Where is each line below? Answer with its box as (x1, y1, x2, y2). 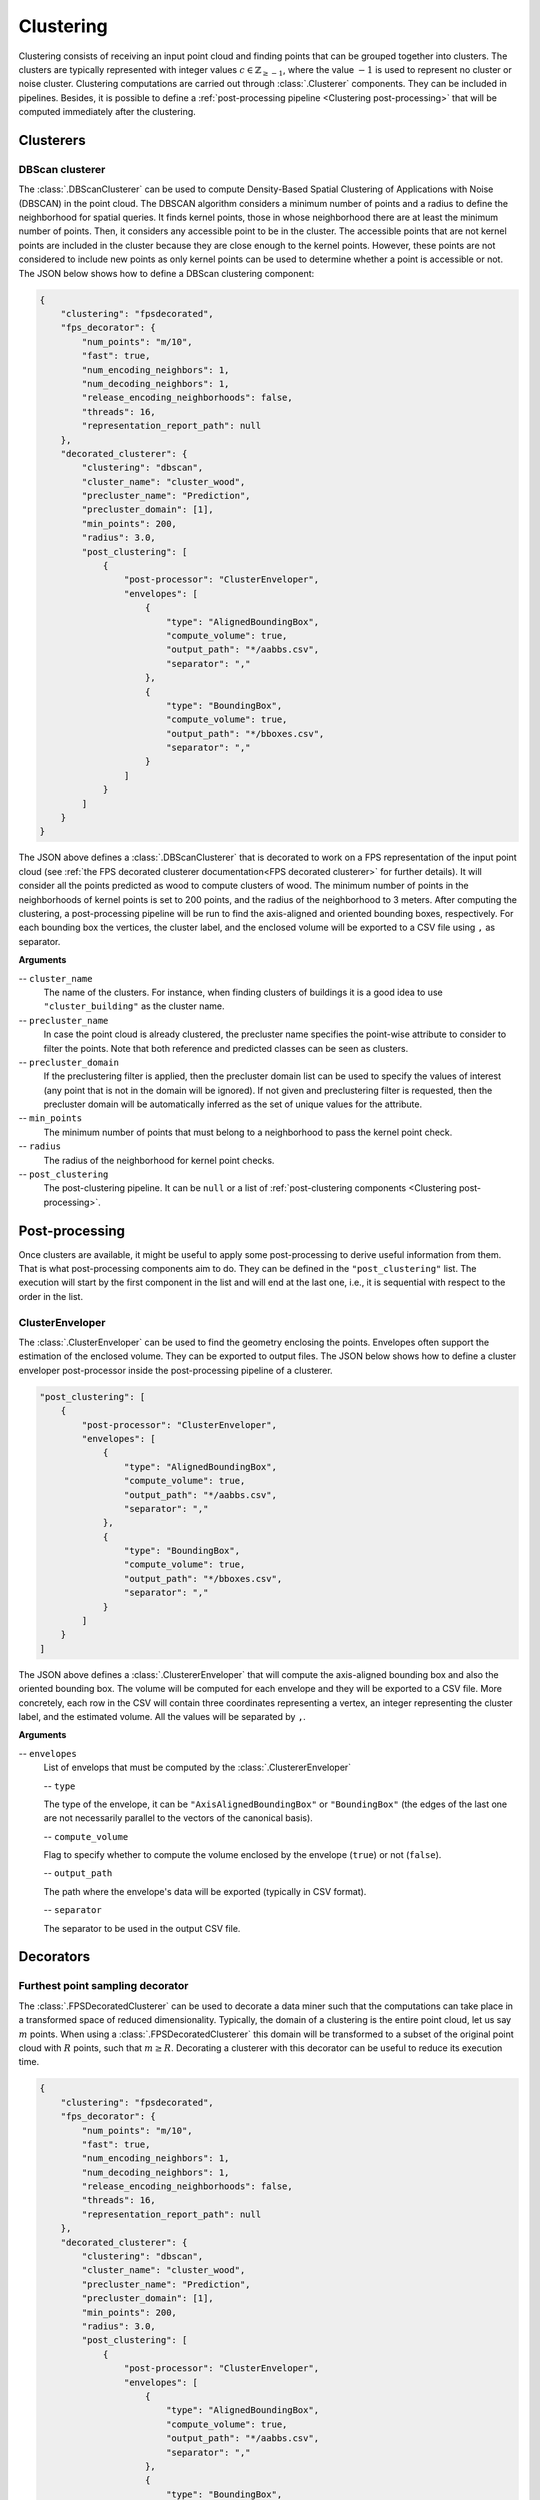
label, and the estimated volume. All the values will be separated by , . (18, 1710, 307, 1722)
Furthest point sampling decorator (18, 1979, 189, 1993)
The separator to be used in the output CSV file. (43, 1922, 241, 1934)
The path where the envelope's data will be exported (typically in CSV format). (43, 1885, 367, 1897)
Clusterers (18, 131, 86, 149)
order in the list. (18, 1290, 84, 1302)
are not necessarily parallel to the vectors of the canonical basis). (43, 1812, 314, 1824)
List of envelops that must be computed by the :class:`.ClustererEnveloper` (43, 1761, 352, 1774)
